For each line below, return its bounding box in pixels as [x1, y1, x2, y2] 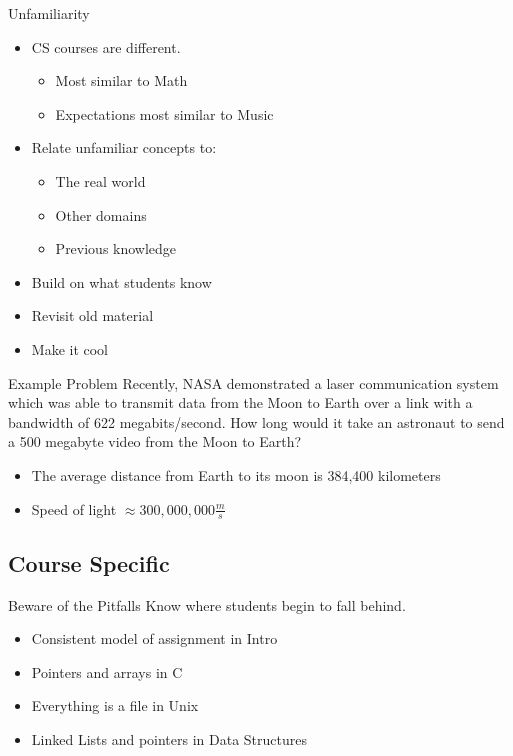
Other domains [55, 204, 147, 225]
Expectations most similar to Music [55, 103, 274, 124]
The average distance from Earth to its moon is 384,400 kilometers [31, 464, 441, 485]
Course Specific [8, 547, 170, 578]
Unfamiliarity [8, 3, 90, 23]
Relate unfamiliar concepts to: [31, 137, 217, 158]
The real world [55, 170, 146, 191]
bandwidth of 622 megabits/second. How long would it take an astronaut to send [8, 411, 505, 432]
